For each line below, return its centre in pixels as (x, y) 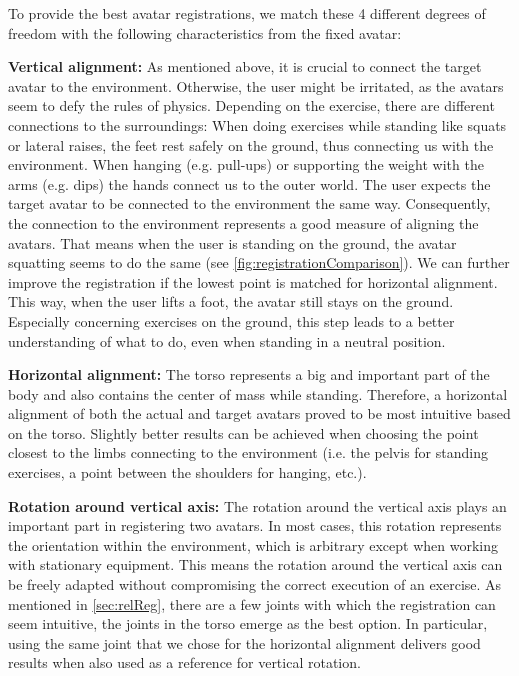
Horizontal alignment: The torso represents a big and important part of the (249, 374)
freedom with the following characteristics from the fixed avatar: (205, 32)
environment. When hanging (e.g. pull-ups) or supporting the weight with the (246, 164)
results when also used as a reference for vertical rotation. (184, 662)
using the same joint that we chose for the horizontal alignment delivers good (244, 642)
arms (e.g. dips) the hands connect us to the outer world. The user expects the (249, 183)
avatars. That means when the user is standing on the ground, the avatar (232, 242)
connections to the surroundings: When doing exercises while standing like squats (257, 124)
